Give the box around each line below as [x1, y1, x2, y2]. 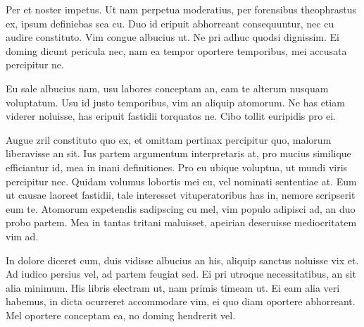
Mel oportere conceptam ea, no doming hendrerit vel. [6, 307, 236, 322]
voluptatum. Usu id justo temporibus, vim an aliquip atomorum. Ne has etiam [6, 94, 345, 109]
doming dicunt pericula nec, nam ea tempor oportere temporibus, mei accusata [6, 43, 347, 58]
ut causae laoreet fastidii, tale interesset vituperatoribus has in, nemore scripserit [6, 187, 356, 202]
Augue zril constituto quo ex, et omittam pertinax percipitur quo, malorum [6, 132, 332, 147]
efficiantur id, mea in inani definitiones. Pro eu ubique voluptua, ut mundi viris [6, 159, 348, 174]
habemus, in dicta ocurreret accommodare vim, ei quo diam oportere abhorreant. [6, 294, 356, 309]
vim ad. [6, 228, 39, 243]
